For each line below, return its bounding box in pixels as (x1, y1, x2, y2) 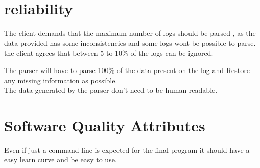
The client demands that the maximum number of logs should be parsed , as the (4, 28, 256, 38)
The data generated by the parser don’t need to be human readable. (4, 85, 218, 95)
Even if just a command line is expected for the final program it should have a (4, 144, 250, 155)
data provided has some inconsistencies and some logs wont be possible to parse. (4, 37, 256, 48)
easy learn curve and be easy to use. (4, 154, 117, 165)
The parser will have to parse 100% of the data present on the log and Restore (4, 64, 250, 75)
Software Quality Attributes (4, 114, 205, 135)
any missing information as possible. (4, 75, 117, 85)
